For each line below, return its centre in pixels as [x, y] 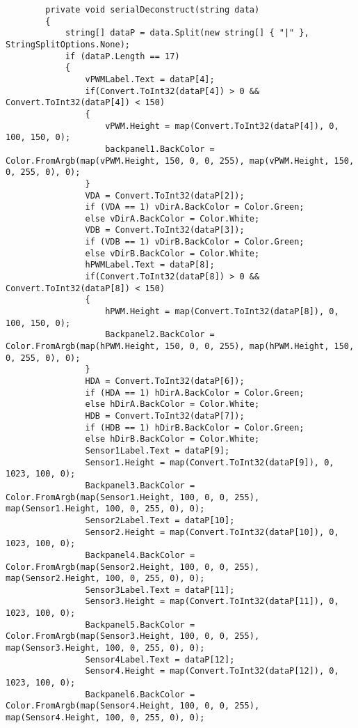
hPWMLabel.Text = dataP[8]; [150, 265]
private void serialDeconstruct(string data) [153, 10]
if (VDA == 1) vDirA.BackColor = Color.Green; [195, 207]
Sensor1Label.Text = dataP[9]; [157, 450]
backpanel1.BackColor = [160, 149]
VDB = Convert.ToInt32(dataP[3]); [165, 230]
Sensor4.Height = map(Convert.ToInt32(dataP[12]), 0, [212, 671]
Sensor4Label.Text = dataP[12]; [160, 659]
